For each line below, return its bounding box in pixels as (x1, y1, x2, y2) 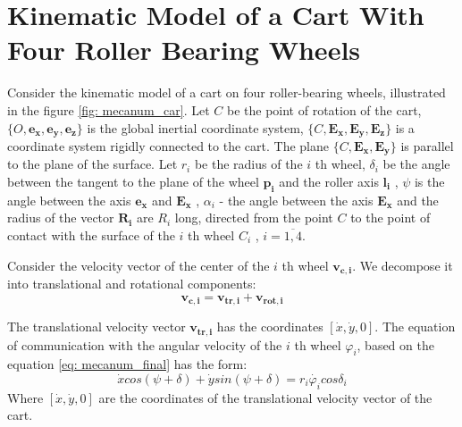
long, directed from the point (174, 208, 333, 227)
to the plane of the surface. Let (7, 155, 178, 173)
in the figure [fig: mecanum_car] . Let (7, 100, 210, 119)
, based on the (357, 335, 434, 354)
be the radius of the (194, 155, 303, 173)
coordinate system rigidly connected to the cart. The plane (7, 136, 329, 155)
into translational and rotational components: (7, 274, 256, 293)
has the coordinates (216, 317, 323, 336)
